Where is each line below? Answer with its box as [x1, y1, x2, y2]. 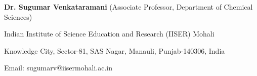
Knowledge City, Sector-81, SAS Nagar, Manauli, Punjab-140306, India [4, 45, 225, 56]
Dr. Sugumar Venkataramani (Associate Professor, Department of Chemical [4, 2, 253, 12]
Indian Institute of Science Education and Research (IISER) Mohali [4, 28, 215, 39]
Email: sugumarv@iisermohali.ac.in [4, 62, 112, 73]
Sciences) [4, 11, 32, 22]
